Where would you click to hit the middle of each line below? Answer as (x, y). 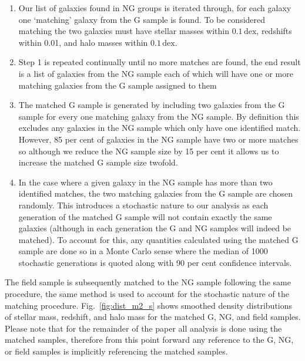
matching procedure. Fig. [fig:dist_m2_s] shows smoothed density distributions (149, 305)
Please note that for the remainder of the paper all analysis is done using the (143, 328)
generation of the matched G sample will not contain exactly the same (145, 216)
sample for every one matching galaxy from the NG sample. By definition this (159, 116)
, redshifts (274, 31)
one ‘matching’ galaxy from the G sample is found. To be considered (142, 19)
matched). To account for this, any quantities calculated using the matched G (158, 239)
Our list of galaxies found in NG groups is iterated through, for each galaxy (155, 8)
